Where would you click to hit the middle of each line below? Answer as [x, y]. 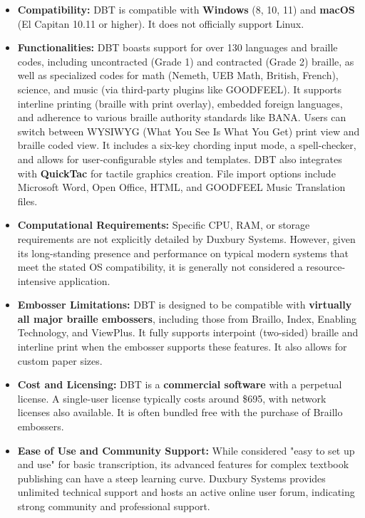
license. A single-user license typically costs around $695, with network [172, 398]
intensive [37, 280]
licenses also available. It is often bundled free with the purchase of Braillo [180, 412]
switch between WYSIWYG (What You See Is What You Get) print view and [189, 131]
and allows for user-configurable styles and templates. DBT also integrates [180, 159]
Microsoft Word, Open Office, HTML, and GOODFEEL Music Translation [181, 187]
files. [27, 201]
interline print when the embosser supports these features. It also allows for [182, 347]
